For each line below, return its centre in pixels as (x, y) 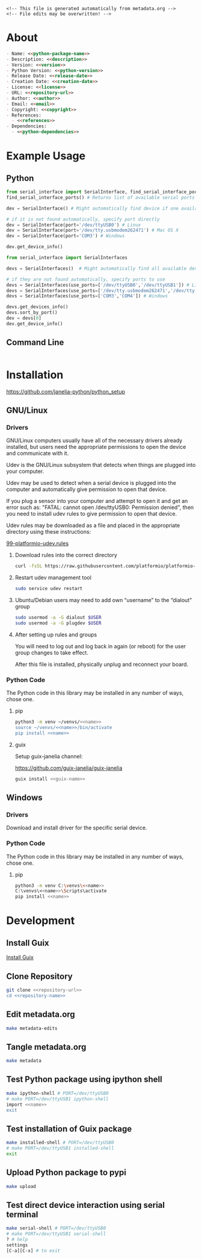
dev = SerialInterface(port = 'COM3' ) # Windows (66, 236)
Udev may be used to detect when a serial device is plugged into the (91, 483)
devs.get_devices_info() (37, 307)
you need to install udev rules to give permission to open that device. (92, 514)
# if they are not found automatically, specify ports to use (86, 279)
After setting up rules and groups (56, 635)
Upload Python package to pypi (66, 1173)
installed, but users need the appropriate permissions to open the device (96, 447)
